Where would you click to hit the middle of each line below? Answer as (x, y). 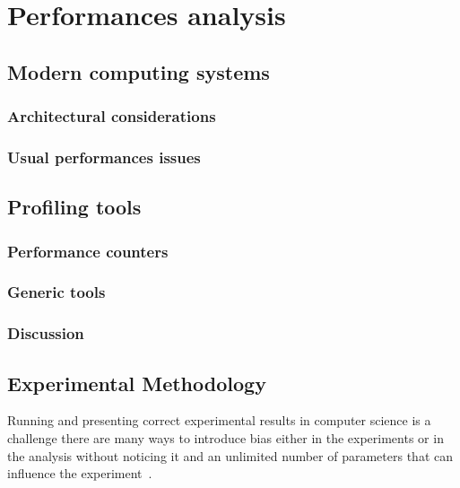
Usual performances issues (104, 157)
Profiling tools (74, 207)
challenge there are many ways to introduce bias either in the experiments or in (226, 437)
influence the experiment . (80, 473)
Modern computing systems (139, 71)
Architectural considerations (112, 116)
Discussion (46, 333)
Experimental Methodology (137, 383)
